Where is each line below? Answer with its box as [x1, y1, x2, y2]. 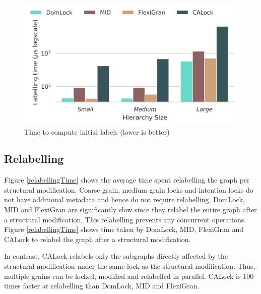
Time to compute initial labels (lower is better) [24, 126, 170, 137]
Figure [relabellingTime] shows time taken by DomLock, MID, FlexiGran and [4, 224, 244, 234]
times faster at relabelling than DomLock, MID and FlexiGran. [4, 280, 200, 291]
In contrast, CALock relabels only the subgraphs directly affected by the [4, 251, 228, 261]
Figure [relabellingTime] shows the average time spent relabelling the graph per [4, 174, 250, 185]
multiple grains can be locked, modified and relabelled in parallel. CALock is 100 [4, 270, 254, 281]
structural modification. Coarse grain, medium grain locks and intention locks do [4, 184, 253, 195]
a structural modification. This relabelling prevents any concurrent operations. [4, 214, 246, 224]
